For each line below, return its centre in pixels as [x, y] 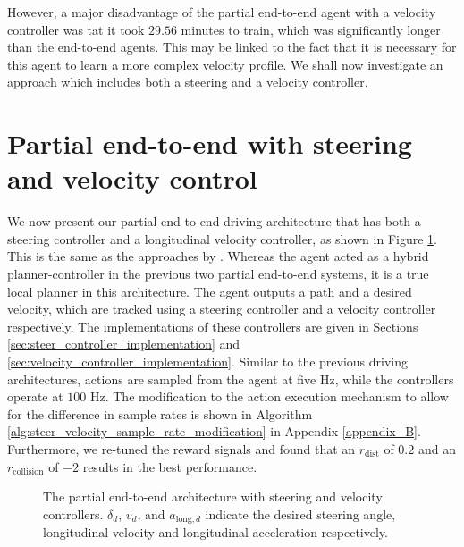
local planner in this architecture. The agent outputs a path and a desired [210, 291]
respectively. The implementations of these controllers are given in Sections [213, 326]
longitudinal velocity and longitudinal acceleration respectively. [215, 532]
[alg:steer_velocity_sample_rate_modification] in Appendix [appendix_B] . [214, 431]
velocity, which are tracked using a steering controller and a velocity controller [222, 309]
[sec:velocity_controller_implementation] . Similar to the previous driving [208, 362]
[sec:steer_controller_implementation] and [124, 344]
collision [28, 472]
